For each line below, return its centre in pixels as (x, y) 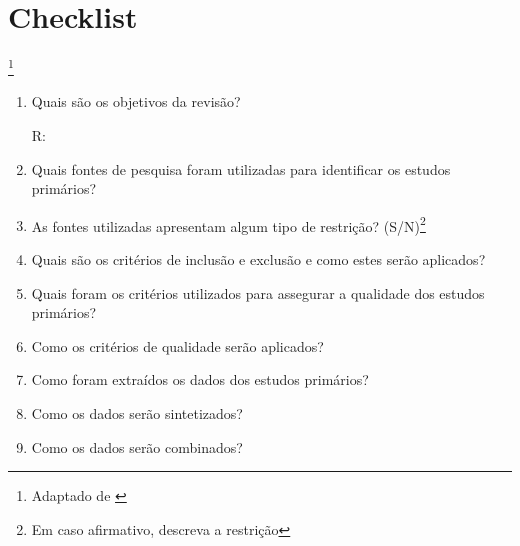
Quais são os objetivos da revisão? (136, 101)
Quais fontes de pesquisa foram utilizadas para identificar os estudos (241, 168)
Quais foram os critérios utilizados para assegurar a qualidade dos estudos (258, 292)
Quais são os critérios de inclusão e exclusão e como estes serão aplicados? (258, 259)
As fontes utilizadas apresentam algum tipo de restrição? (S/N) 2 (228, 224)
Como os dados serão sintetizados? (137, 412)
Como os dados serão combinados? (137, 446)
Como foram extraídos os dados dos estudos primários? (200, 379)
